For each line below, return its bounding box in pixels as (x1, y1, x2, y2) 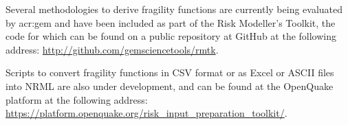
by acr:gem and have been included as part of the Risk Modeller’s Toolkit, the (6, 15, 336, 30)
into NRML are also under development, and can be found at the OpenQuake (6, 78, 334, 93)
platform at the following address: (6, 92, 148, 106)
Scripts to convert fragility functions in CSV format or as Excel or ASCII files (6, 65, 334, 80)
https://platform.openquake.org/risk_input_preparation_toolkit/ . (6, 106, 287, 120)
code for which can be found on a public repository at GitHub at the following (6, 29, 337, 43)
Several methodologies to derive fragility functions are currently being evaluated (6, 2, 343, 16)
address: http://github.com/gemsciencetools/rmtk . (6, 42, 219, 56)
